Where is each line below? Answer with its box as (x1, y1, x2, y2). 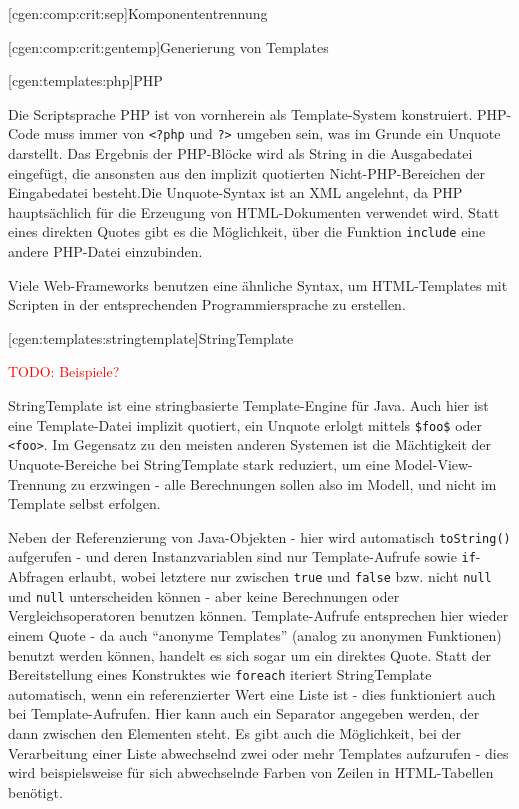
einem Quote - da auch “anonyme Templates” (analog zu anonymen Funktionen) (8, 624, 502, 645)
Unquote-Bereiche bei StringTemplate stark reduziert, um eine (8, 453, 390, 474)
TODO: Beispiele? (8, 361, 120, 382)
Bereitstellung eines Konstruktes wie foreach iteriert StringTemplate (8, 664, 432, 685)
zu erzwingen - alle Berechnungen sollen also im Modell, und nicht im (71, 473, 497, 494)
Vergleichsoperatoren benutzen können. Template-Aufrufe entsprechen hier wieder (8, 605, 509, 626)
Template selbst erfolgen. (8, 493, 161, 514)
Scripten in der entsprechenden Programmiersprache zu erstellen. (8, 294, 406, 315)
